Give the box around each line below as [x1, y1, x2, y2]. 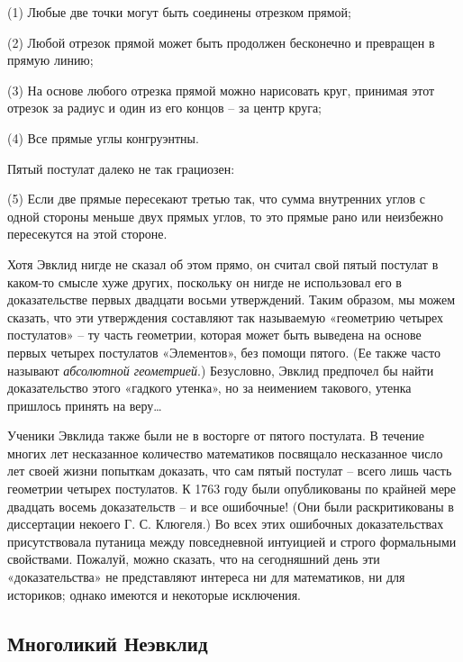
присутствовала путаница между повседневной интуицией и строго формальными [7, 531, 457, 550]
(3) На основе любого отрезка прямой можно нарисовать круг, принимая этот [7, 80, 435, 99]
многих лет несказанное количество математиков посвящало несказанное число [7, 443, 443, 462]
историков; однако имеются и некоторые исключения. [7, 585, 301, 603]
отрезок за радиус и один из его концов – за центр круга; [7, 98, 322, 117]
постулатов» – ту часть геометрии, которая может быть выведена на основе [7, 325, 422, 344]
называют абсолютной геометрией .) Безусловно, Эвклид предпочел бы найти [7, 360, 434, 379]
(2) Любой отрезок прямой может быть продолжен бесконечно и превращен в [7, 32, 435, 51]
